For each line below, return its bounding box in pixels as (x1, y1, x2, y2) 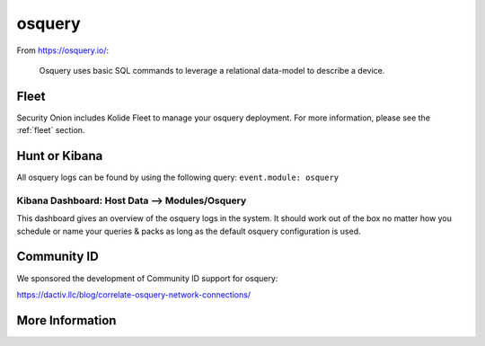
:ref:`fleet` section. (16, 125, 85, 136)
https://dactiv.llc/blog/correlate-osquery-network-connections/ (16, 288, 251, 300)
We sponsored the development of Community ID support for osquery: (16, 272, 278, 283)
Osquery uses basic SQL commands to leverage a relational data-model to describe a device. (39, 65, 385, 75)
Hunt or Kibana (16, 148, 103, 164)
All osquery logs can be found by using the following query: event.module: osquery (16, 172, 339, 183)
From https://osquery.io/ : (16, 45, 110, 56)
